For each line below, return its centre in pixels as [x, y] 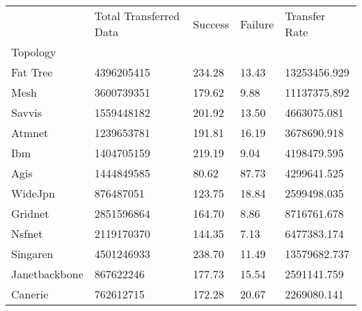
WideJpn [33, 193]
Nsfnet [27, 233]
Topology [34, 52]
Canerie [30, 294]
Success [211, 24]
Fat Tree [32, 72]
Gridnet [30, 213]
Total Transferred [137, 16]
